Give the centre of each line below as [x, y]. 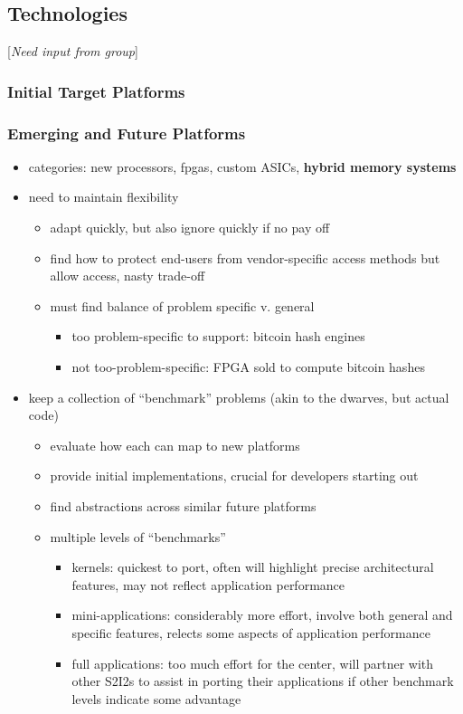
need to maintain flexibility [104, 197]
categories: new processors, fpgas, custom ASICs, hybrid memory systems [242, 166]
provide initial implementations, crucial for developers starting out [234, 476]
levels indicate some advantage [156, 698]
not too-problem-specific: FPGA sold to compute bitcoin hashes [248, 367]
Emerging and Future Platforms [127, 133]
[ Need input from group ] [73, 51]
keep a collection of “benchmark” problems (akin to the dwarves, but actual [239, 397]
